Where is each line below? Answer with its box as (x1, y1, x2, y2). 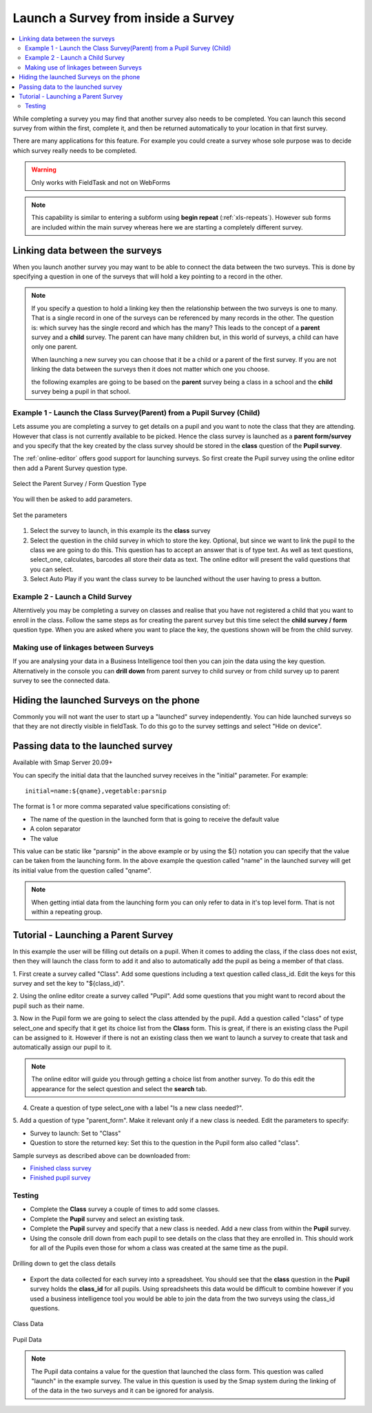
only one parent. (31, 343, 79, 351)
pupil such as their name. (12, 1002, 85, 1010)
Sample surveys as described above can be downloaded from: (12, 1151, 191, 1159)
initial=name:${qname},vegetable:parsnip (25, 787, 167, 795)
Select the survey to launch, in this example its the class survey (30, 527, 211, 535)
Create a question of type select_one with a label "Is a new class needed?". (30, 1104, 244, 1112)
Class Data (12, 1320, 44, 1328)
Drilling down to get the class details (12, 1259, 116, 1268)
